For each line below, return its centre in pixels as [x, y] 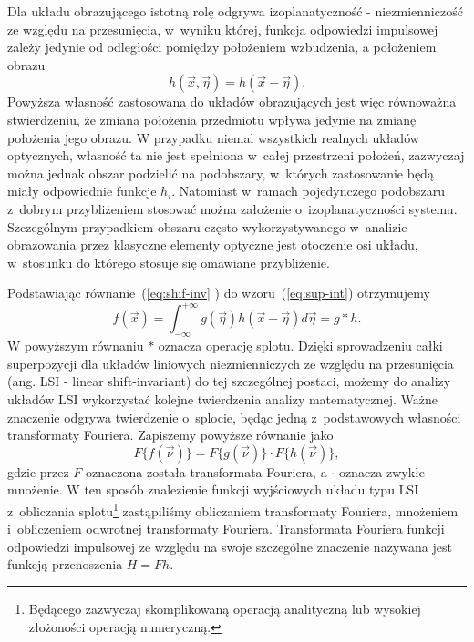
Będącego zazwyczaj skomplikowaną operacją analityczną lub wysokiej [225, 608]
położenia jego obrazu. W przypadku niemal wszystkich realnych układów [213, 137]
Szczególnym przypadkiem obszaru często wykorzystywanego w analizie [207, 226]
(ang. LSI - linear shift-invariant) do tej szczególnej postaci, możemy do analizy [229, 381]
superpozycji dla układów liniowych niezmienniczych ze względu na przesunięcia [231, 363]
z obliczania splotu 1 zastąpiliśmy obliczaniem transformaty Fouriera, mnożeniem [233, 509]
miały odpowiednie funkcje [82, 191]
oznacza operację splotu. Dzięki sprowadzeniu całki [300, 346]
